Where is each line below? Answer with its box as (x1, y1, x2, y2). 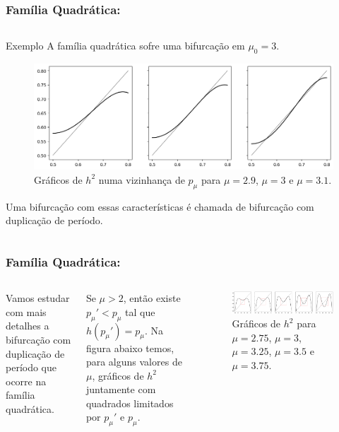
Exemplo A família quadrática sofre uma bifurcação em (6, 38, 245, 53)
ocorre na (6, 373, 47, 388)
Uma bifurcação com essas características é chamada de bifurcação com (6, 199, 314, 214)
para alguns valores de (85, 354, 182, 369)
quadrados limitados (85, 395, 174, 410)
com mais (6, 304, 47, 319)
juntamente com (85, 382, 156, 397)
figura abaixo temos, (85, 340, 174, 355)
